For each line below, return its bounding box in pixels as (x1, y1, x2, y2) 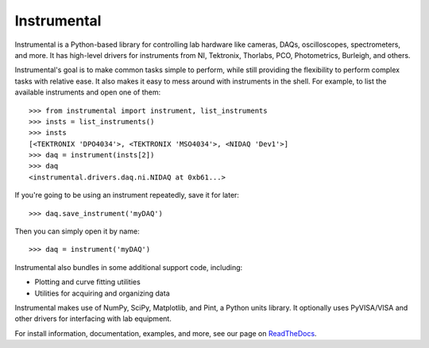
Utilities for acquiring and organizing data (34, 288, 170, 298)
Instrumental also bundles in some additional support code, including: (14, 262, 243, 272)
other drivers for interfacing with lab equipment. (14, 314, 172, 323)
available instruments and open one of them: (14, 87, 161, 97)
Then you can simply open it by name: (14, 226, 140, 236)
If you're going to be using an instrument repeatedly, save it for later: (14, 191, 240, 200)
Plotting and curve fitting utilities (34, 277, 141, 287)
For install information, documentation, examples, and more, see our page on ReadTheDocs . (14, 328, 317, 338)
